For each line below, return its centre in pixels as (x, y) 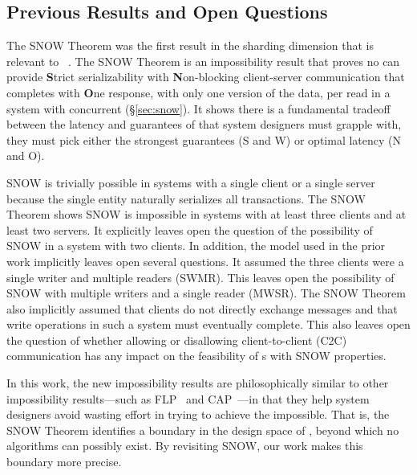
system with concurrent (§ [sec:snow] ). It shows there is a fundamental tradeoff (198, 108)
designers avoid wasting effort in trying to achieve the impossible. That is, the (198, 414)
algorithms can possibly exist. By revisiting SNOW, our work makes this (185, 446)
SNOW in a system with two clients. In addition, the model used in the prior (196, 246)
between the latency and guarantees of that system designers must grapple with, (204, 124)
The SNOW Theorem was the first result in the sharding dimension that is (190, 45)
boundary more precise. (64, 462)
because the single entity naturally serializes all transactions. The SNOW (186, 198)
